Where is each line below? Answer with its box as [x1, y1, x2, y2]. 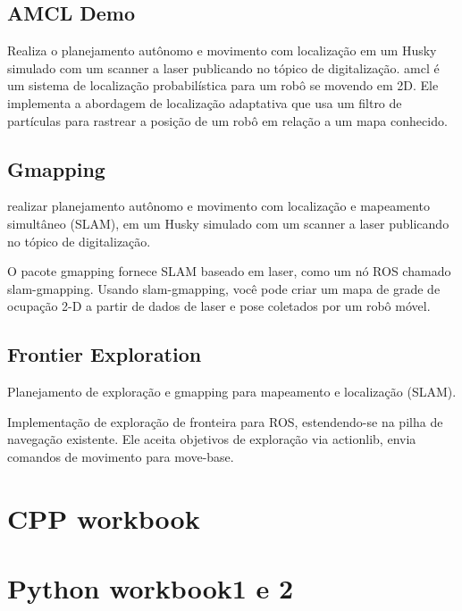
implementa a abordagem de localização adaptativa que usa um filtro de [7, 93, 402, 112]
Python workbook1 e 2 [7, 570, 294, 607]
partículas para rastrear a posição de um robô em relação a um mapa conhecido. [7, 111, 448, 130]
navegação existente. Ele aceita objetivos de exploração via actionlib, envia [7, 430, 416, 448]
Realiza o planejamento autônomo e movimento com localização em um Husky [7, 41, 437, 60]
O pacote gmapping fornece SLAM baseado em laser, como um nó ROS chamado [7, 262, 451, 280]
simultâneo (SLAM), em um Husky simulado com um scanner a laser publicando [7, 213, 449, 232]
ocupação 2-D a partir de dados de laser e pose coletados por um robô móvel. [7, 297, 431, 315]
